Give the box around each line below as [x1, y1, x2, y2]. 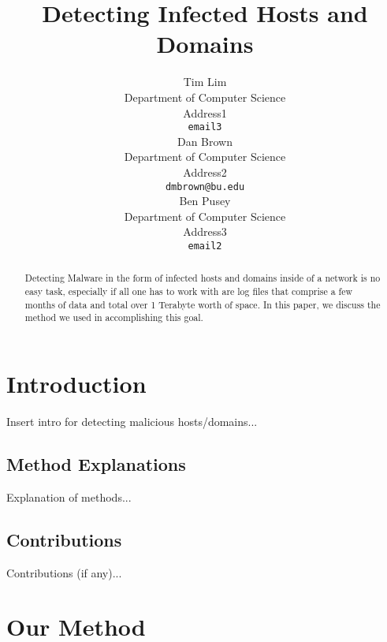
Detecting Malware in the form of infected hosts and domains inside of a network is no [24, 271, 381, 285]
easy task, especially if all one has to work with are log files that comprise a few [24, 285, 353, 298]
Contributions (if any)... [6, 564, 122, 580]
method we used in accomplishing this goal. [24, 311, 203, 324]
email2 [188, 240, 222, 252]
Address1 [183, 104, 227, 121]
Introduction [6, 368, 147, 400]
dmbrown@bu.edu [165, 181, 245, 192]
